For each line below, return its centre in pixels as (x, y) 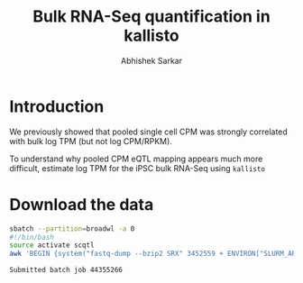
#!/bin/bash (32, 237)
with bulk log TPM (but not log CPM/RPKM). (91, 141)
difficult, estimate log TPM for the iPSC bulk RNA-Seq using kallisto (138, 168)
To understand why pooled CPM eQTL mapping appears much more (136, 159)
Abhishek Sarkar (151, 60)
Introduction (57, 106)
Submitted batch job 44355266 (66, 270)
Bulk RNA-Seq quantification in (151, 17)
